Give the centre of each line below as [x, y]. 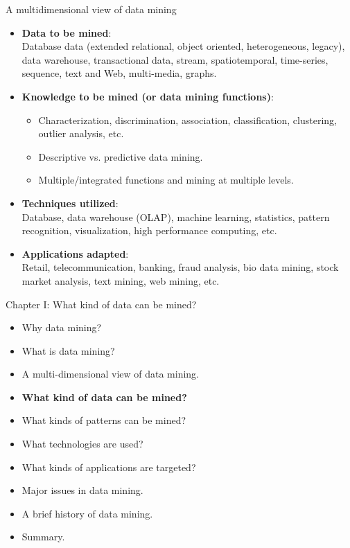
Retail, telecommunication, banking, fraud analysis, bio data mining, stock [180, 267]
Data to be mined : [67, 32]
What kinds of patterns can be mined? [104, 420]
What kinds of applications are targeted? [109, 467]
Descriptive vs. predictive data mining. [121, 156]
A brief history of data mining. [87, 513]
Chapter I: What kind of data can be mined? [101, 304]
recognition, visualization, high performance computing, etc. [149, 230]
